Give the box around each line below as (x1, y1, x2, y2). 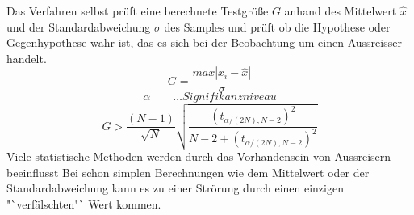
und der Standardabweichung (6, 18, 151, 35)
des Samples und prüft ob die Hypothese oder (164, 18, 391, 35)
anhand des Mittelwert (284, 2, 397, 19)
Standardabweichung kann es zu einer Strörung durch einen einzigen (6, 179, 344, 196)
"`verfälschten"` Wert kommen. (6, 195, 161, 212)
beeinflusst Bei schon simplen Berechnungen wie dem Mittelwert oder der (6, 163, 370, 180)
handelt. (6, 49, 47, 66)
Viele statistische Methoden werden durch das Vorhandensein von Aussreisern (6, 147, 391, 164)
